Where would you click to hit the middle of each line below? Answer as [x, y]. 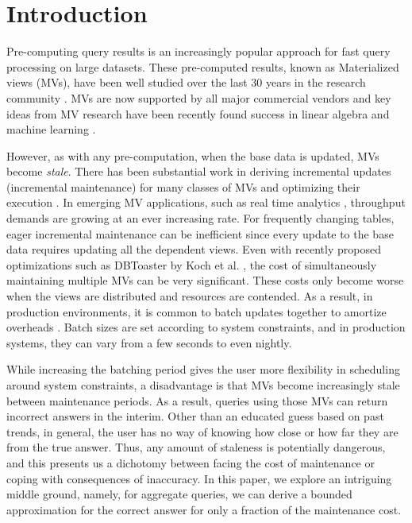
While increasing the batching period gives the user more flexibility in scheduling [203, 369]
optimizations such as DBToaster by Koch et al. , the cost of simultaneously [192, 264]
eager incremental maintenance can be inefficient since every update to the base [200, 233]
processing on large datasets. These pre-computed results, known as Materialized [203, 66]
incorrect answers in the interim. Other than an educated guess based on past [195, 416]
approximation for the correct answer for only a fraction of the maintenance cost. [204, 509]
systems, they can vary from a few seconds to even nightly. [149, 342]
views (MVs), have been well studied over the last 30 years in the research [186, 82]
